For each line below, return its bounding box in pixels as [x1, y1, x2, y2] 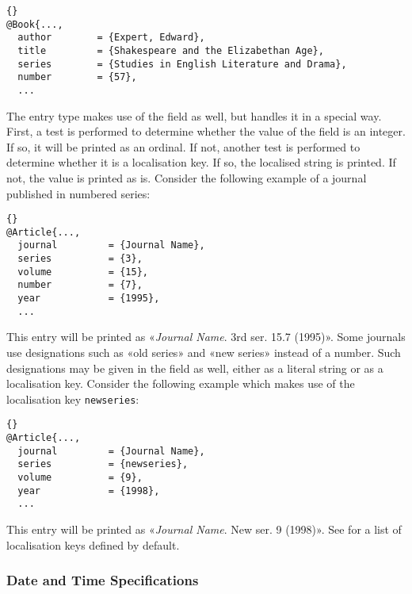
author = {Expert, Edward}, [17, 32, 205, 44]
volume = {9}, [17, 472, 143, 484]
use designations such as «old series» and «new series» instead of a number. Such [6, 344, 401, 360]
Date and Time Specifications [6, 570, 199, 590]
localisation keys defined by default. [6, 536, 180, 553]
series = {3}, [17, 253, 143, 265]
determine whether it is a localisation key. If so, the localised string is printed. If [6, 154, 396, 171]
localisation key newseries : [6, 390, 139, 407]
